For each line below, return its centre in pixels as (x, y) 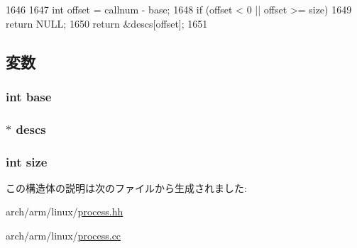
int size (27, 161)
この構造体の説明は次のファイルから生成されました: (126, 187)
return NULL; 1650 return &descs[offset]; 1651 (107, 23)
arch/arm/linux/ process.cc (64, 236)
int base (29, 96)
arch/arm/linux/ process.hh (65, 212)
